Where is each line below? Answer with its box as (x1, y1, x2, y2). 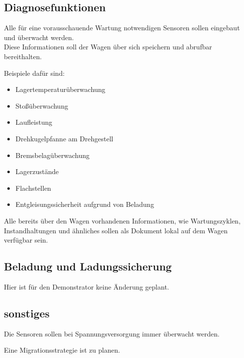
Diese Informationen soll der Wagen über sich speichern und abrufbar (4, 42, 212, 52)
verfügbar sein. (4, 235, 48, 245)
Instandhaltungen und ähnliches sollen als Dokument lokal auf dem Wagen (4, 225, 228, 235)
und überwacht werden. (4, 32, 74, 42)
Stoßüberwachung (15, 100, 68, 111)
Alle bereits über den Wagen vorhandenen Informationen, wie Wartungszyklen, (4, 215, 241, 225)
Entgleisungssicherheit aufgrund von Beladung (15, 199, 154, 209)
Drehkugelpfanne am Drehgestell (15, 133, 113, 143)
